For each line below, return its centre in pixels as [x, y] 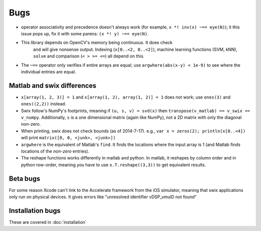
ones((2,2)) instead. [43, 104]
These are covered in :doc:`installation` [48, 222]
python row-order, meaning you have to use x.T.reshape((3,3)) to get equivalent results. [114, 165]
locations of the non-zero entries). [55, 151]
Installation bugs [35, 210]
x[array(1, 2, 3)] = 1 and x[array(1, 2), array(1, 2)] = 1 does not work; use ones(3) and [126, 97]
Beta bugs [25, 179]
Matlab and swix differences [53, 85]
